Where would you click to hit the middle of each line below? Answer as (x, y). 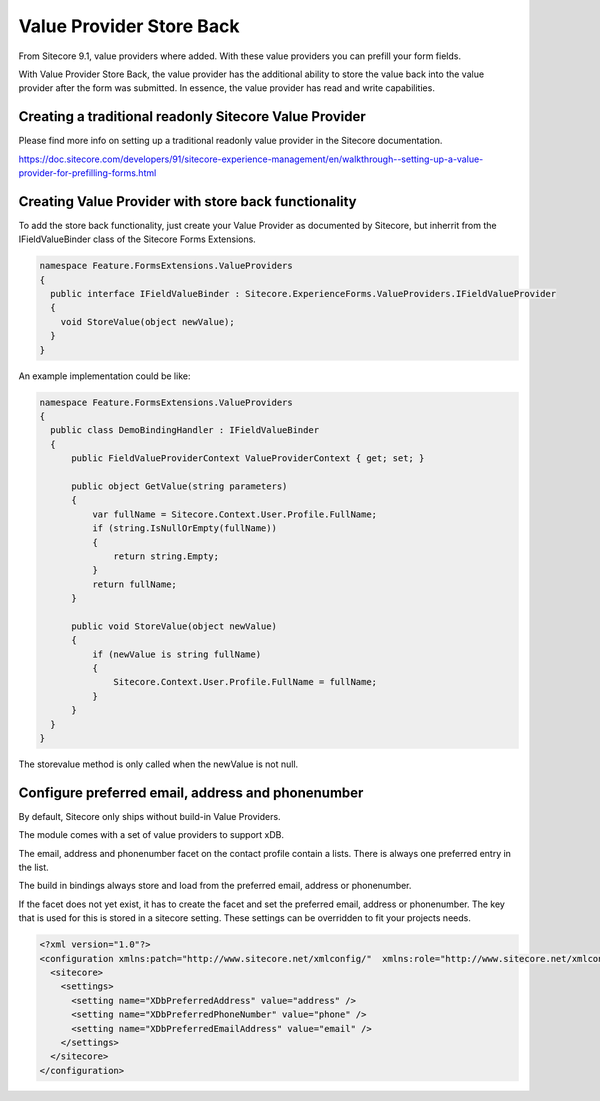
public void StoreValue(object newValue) (174, 626)
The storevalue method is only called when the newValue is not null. (158, 764)
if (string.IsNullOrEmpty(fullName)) (184, 528)
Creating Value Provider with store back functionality (187, 201)
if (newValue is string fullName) (176, 654)
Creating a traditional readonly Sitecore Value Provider (192, 116)
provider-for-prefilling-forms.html (87, 173)
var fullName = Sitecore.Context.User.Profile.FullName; (234, 514)
